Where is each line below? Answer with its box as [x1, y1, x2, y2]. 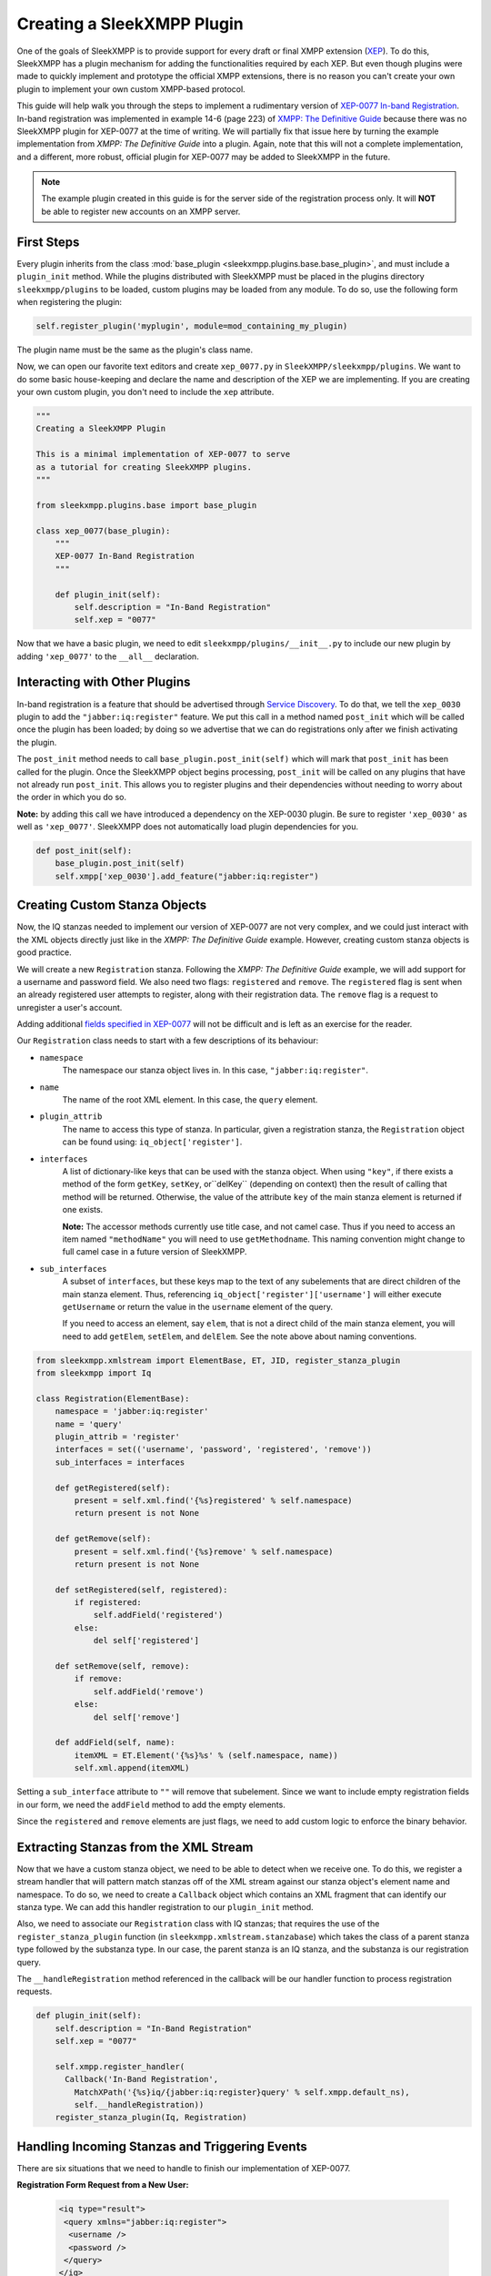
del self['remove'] [93, 1712, 181, 1722]
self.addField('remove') [93, 1686, 205, 1697]
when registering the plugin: [16, 296, 123, 307]
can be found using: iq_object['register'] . [62, 1136, 243, 1147]
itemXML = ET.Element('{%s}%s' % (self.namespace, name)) [74, 1750, 338, 1761]
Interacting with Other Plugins [16, 675, 191, 690]
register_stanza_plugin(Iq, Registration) [55, 2112, 247, 2123]
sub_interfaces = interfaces [55, 1457, 185, 1468]
